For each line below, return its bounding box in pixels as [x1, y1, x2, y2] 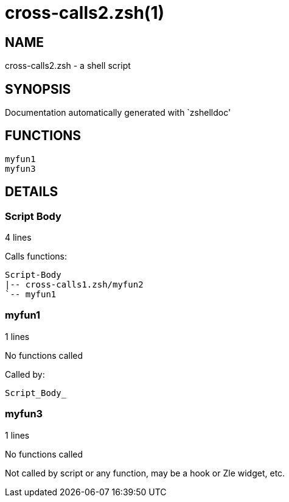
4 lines [5, 232, 32, 243]
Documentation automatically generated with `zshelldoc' [5, 107, 231, 118]
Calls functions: [5, 251, 67, 262]
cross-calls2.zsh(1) [5, 2, 165, 23]
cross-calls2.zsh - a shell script [5, 60, 131, 71]
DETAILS [5, 184, 58, 200]
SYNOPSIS [5, 81, 71, 97]
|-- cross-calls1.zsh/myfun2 [5, 280, 144, 290]
